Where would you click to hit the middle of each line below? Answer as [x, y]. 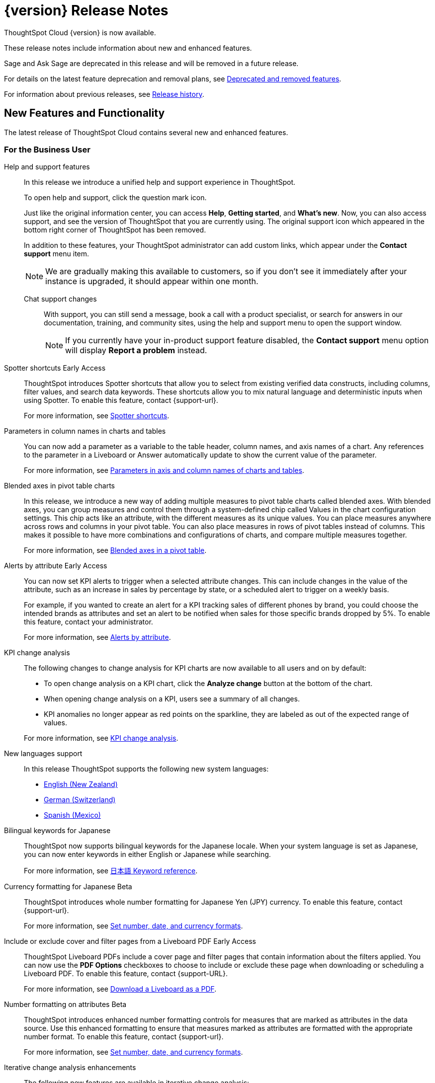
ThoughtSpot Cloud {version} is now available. [80, 32]
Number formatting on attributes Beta [65, 1005]
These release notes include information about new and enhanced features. [128, 48]
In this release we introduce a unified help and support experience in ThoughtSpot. [160, 182]
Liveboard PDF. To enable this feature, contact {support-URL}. [126, 974]
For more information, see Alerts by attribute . [97, 637]
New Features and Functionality [85, 113]
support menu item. [57, 254]
